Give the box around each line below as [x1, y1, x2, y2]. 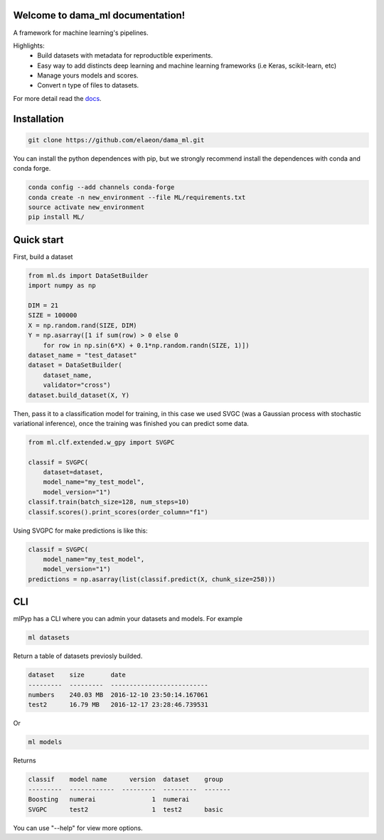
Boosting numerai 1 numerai [28, 795, 190, 804]
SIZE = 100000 [28, 312, 78, 319]
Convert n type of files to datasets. [37, 81, 139, 90]
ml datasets [28, 634, 70, 642]
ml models [28, 738, 63, 746]
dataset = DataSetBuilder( [28, 361, 122, 369]
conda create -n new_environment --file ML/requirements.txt [28, 193, 246, 201]
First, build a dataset [13, 252, 73, 261]
